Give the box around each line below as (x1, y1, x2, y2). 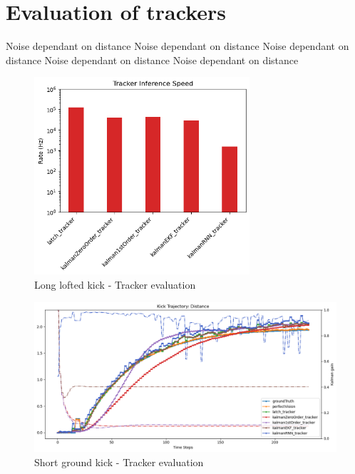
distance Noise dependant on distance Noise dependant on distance (6, 52, 299, 67)
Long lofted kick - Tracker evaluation (34, 277, 196, 292)
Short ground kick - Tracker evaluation (34, 454, 204, 469)
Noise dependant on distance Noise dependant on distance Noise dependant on (6, 38, 349, 53)
